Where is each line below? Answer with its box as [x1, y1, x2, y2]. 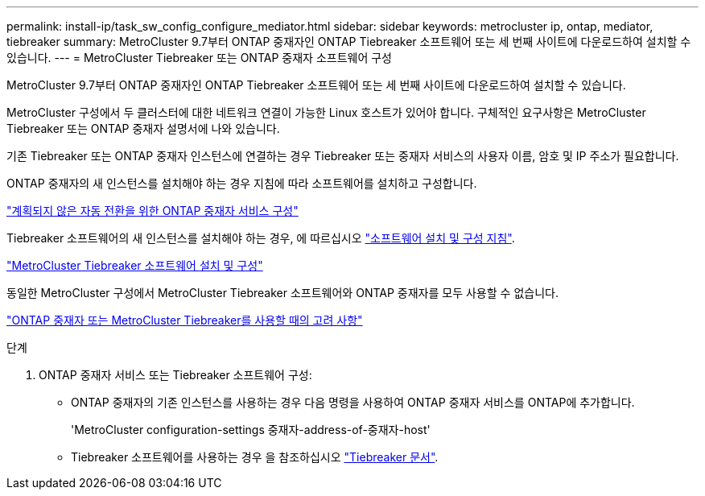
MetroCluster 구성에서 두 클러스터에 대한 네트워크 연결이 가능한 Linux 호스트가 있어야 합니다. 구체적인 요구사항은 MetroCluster [6, 105, 646, 119]
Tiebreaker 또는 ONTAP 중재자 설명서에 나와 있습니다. [6, 122, 280, 135]
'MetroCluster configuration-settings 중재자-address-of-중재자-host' [71, 423, 431, 436]
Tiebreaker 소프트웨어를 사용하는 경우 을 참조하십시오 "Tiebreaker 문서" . [71, 450, 439, 464]
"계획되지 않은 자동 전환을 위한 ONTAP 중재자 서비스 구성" [6, 204, 299, 217]
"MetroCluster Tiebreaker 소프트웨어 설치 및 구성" [6, 258, 263, 272]
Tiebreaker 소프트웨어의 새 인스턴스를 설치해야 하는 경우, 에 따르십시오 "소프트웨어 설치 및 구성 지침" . [6, 231, 515, 245]
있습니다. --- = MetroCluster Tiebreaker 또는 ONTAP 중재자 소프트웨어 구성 [6, 51, 392, 64]
